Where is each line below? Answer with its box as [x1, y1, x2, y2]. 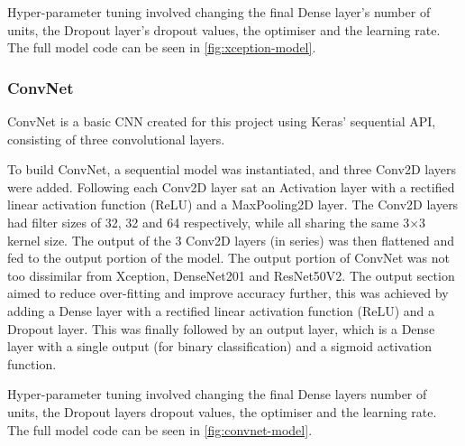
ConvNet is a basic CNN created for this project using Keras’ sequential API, [7, 112, 436, 130]
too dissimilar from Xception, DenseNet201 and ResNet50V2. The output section [7, 265, 455, 284]
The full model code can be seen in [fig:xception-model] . [7, 38, 316, 57]
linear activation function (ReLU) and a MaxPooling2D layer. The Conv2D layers [7, 195, 459, 214]
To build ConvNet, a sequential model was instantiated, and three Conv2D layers [7, 160, 456, 179]
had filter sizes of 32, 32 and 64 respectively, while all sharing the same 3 [7, 212, 410, 231]
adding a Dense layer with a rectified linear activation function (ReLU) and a [7, 301, 435, 320]
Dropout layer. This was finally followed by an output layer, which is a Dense [7, 319, 435, 338]
